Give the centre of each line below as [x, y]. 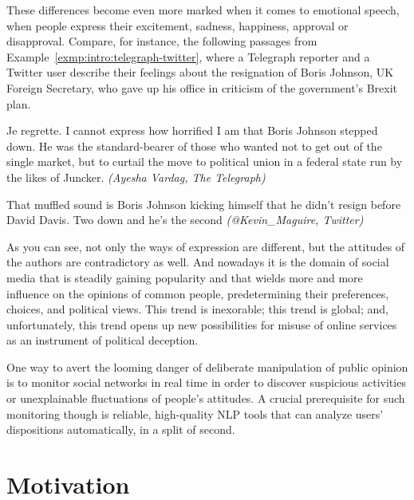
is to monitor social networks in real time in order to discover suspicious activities [206, 382]
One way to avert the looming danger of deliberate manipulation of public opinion [207, 366]
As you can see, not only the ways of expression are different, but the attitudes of [206, 246]
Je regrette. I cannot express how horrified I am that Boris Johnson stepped [192, 130]
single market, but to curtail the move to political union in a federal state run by [205, 161]
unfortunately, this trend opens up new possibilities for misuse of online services [202, 324]
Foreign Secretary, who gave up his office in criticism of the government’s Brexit [202, 87]
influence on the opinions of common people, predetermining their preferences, [198, 293]
